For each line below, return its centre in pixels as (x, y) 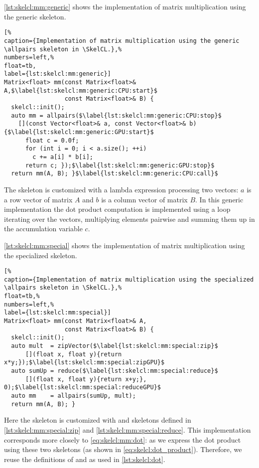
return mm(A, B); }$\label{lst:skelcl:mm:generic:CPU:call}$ (115, 174)
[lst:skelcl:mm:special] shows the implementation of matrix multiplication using (125, 245)
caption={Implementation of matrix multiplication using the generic (122, 41)
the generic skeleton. (35, 16)
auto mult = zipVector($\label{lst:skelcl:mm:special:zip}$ (115, 346)
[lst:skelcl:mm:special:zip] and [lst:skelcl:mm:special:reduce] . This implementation (128, 429)
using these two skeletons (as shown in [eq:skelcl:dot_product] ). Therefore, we (123, 449)
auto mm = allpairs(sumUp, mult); (73, 396)
